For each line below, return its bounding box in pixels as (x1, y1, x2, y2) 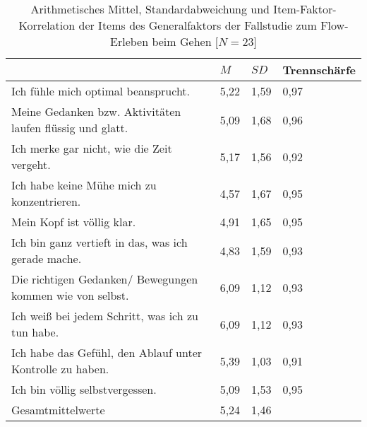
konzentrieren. (11, 193, 81, 209)
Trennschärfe (282, 62, 356, 78)
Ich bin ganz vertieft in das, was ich (11, 234, 188, 250)
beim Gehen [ (152, 33, 219, 49)
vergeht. (11, 156, 51, 172)
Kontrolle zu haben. (11, 361, 109, 377)
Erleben (110, 33, 149, 49)
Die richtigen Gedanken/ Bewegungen (11, 271, 198, 287)
